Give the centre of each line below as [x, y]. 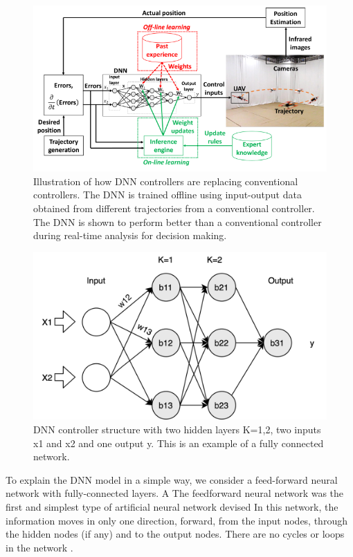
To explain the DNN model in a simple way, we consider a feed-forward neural [172, 479]
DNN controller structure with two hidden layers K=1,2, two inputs [177, 429]
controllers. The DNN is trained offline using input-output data [168, 195]
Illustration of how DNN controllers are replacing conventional [166, 181]
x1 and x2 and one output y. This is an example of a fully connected [179, 443]
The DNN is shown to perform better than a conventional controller [178, 221]
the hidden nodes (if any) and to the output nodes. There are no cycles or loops [175, 534]
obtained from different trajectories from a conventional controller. [174, 208]
